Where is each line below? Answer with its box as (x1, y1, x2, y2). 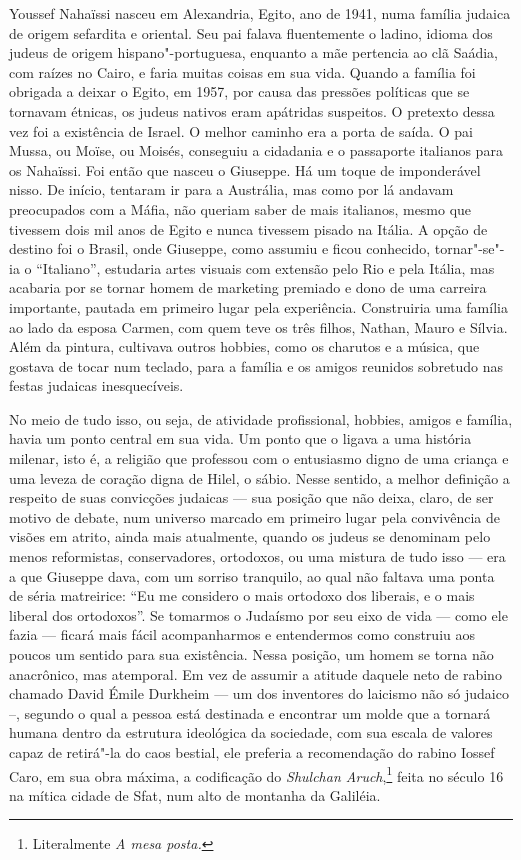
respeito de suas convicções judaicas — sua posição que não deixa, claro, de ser (9, 487, 494, 508)
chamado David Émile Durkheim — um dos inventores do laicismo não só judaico (9, 683, 509, 704)
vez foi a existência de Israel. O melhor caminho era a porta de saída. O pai (9, 120, 473, 141)
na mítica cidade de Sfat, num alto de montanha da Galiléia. (9, 784, 381, 805)
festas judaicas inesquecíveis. (9, 375, 184, 396)
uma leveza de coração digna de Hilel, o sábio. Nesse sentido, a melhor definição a (9, 467, 510, 488)
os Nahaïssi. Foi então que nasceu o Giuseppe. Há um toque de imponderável (9, 159, 481, 180)
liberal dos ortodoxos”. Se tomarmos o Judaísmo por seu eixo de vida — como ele (9, 604, 508, 625)
